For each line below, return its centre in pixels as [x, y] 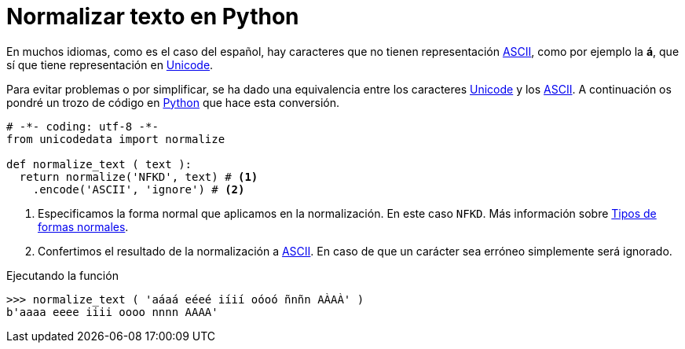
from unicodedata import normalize [116, 139]
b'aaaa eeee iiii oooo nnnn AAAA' [112, 312]
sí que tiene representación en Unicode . [110, 64]
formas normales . [83, 226]
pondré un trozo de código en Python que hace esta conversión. [173, 102]
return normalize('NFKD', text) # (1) [139, 176]
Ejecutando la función [62, 275]
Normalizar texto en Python [153, 17]
